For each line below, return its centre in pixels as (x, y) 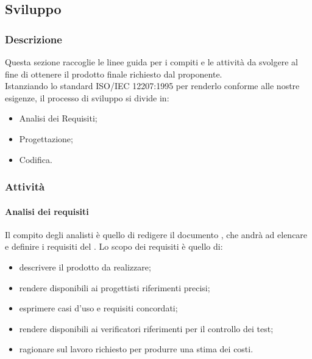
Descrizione (34, 39)
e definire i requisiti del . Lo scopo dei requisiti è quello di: (114, 246)
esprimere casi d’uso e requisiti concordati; (98, 308)
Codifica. (36, 159)
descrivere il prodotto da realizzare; (85, 267)
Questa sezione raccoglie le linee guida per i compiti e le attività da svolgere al (151, 62)
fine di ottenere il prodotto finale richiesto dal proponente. (114, 74)
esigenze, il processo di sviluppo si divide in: (87, 97)
